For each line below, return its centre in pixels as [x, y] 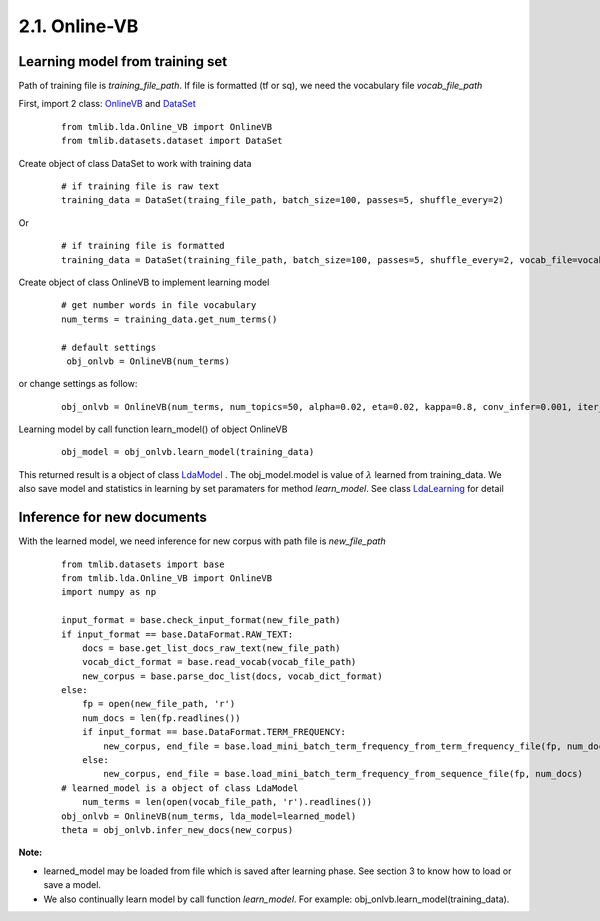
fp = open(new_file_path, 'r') [158, 704]
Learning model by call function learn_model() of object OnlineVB [153, 429]
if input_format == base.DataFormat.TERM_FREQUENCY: [214, 732]
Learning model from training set [123, 61]
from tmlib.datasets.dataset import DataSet [172, 141]
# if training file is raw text [140, 186]
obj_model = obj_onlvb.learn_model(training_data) [188, 452]
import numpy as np [109, 592]
